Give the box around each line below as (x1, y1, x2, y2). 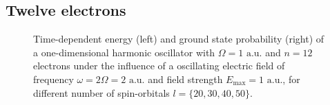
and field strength (148, 71, 223, 86)
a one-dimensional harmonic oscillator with (33, 45, 215, 59)
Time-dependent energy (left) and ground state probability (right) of (33, 32, 324, 46)
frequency (33, 71, 74, 86)
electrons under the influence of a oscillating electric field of (33, 58, 285, 73)
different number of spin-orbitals (33, 85, 170, 100)
